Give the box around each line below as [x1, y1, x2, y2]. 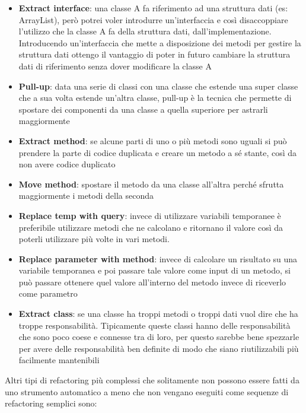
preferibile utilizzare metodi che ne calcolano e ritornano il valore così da [18, 221, 283, 233]
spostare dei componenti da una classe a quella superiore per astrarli [18, 103, 268, 115]
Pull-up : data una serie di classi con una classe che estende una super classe [18, 80, 298, 92]
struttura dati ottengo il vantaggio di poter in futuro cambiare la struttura [18, 48, 291, 61]
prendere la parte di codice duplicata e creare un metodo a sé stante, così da [18, 146, 297, 158]
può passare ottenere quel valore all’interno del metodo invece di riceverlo [18, 275, 286, 288]
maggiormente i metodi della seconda [18, 189, 154, 202]
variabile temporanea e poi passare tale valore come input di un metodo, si [18, 264, 291, 277]
